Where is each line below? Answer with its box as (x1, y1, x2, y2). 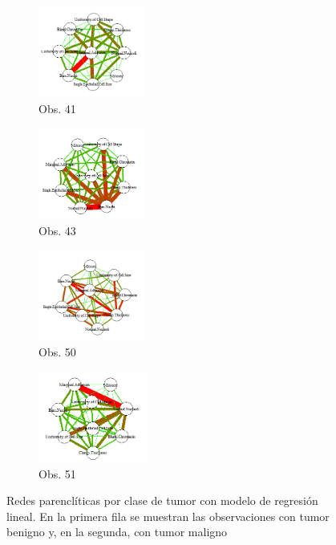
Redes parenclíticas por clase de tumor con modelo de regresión (6, 492, 318, 509)
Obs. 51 (38, 465, 76, 482)
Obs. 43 (38, 222, 76, 238)
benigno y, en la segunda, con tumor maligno (6, 523, 228, 540)
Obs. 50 (38, 344, 76, 360)
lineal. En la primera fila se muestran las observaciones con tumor (6, 507, 330, 524)
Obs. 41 (38, 100, 76, 116)
